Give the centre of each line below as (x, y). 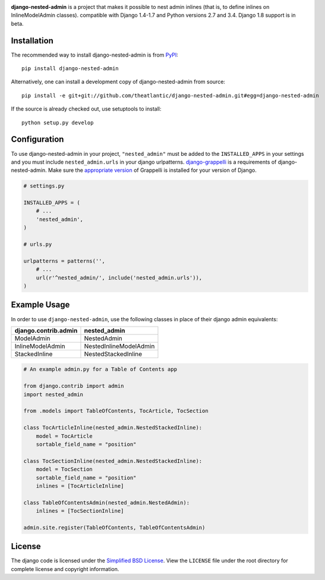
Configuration (37, 139)
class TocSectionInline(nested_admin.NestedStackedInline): (113, 461)
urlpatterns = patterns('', (64, 261)
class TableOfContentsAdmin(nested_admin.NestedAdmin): (107, 502)
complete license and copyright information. (65, 569)
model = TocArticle (64, 436)
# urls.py (38, 244)
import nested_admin (53, 394)
